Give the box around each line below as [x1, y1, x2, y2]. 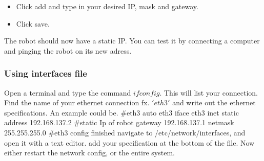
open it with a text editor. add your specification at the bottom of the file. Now [4, 137, 255, 148]
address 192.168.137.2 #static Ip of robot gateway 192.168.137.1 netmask [4, 117, 234, 128]
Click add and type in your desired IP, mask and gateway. [16, 1, 198, 11]
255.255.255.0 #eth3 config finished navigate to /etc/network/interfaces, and [4, 127, 246, 137]
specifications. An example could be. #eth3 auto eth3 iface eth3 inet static [4, 107, 239, 118]
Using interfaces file [4, 67, 87, 80]
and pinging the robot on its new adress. [4, 45, 132, 56]
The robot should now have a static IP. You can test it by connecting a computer [4, 35, 260, 46]
